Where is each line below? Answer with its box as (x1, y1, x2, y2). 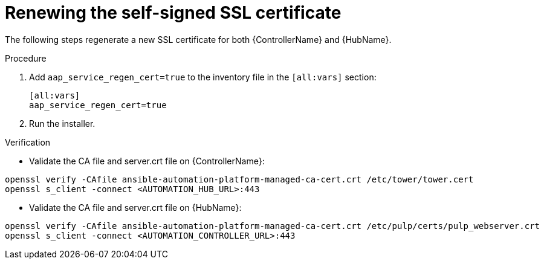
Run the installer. (29, 118, 96, 129)
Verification (5, 137, 51, 147)
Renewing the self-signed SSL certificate (5, 2, 342, 23)
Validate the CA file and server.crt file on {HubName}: (29, 202, 242, 213)
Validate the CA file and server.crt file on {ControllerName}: (29, 155, 265, 166)
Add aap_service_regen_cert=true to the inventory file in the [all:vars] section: (29, 71, 377, 82)
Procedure (5, 53, 47, 63)
